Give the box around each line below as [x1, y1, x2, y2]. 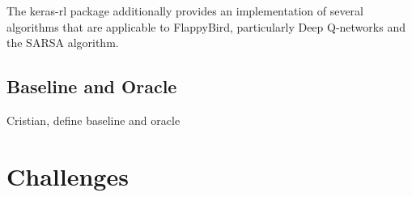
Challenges [6, 159, 129, 192]
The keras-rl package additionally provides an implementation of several [6, 2, 363, 19]
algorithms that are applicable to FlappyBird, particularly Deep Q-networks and [6, 18, 406, 35]
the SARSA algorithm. [6, 34, 119, 51]
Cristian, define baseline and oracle [6, 111, 181, 128]
